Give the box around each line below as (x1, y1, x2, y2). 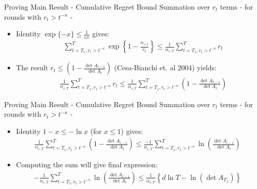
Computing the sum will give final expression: (16, 159, 158, 170)
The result (16, 62, 48, 73)
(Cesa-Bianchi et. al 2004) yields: (114, 62, 217, 73)
